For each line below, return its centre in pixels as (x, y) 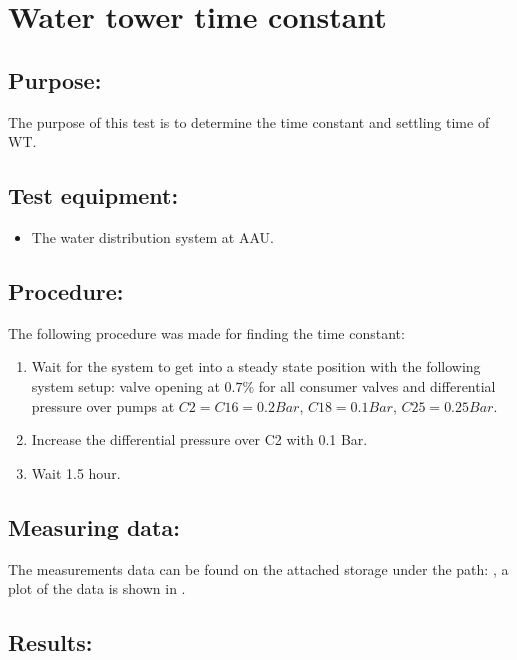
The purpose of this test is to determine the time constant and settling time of (249, 121)
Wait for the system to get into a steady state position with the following (256, 366)
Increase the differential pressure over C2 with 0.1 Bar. (199, 439)
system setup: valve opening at (125, 385)
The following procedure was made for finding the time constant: (206, 332)
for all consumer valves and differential (377, 385)
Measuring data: (94, 526)
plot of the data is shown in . (97, 588)
